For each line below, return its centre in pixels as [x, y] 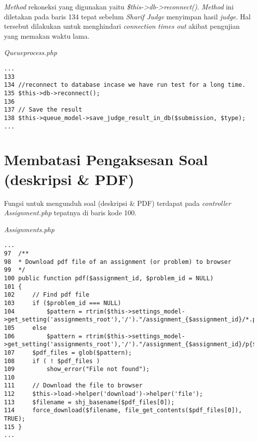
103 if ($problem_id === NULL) [63, 303]
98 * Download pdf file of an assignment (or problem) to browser [118, 262]
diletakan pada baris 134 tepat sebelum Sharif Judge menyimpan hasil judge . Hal [128, 16]
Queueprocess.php [31, 52]
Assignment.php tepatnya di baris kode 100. [70, 213]
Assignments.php [29, 229]
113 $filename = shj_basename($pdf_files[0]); [89, 402]
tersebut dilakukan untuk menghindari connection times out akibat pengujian [122, 26]
